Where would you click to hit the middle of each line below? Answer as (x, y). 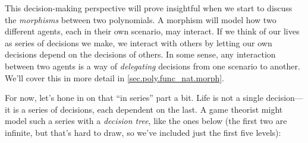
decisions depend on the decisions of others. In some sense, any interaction (140, 54)
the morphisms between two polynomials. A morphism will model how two (141, 19)
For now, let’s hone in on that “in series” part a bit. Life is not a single (134, 98)
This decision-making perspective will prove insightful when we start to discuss (149, 8)
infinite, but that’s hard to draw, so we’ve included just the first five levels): (143, 132)
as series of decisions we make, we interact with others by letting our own (139, 42)
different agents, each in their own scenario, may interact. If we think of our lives (152, 31)
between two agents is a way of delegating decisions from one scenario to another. (153, 66)
